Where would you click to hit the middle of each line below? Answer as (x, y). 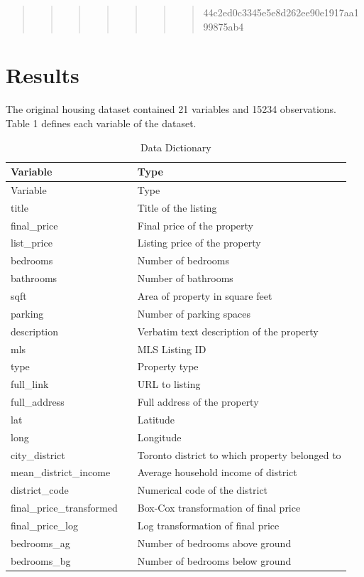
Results (43, 75)
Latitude (156, 419)
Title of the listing (177, 207)
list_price (32, 243)
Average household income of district (217, 472)
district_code (40, 490)
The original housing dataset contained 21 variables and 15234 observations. (171, 109)
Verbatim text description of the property (228, 331)
